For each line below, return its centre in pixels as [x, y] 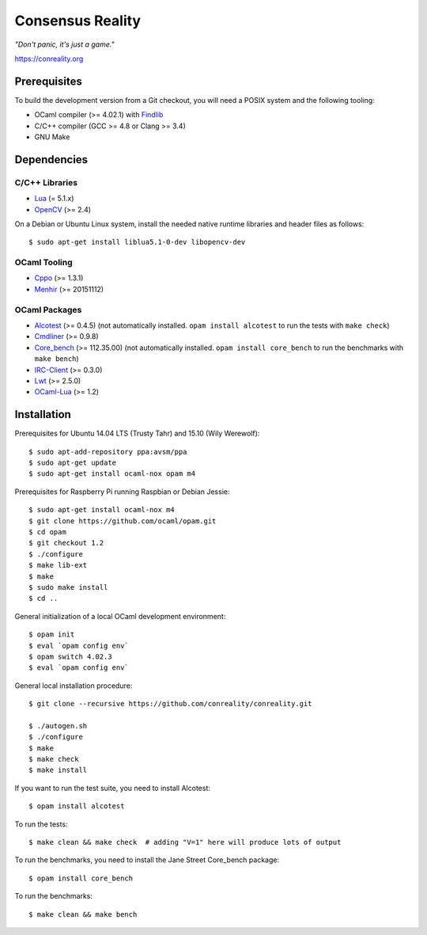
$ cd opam [47, 532]
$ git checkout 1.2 [66, 543]
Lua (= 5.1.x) [54, 199]
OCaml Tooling [43, 263]
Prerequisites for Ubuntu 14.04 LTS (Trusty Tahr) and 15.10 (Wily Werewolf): [137, 433]
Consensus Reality [78, 21]
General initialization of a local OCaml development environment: [120, 616]
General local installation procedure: [74, 686]
